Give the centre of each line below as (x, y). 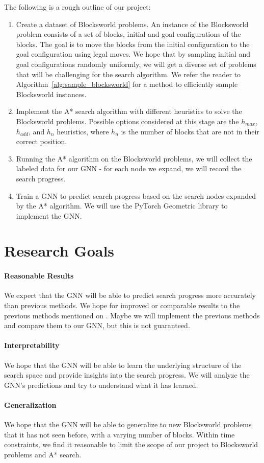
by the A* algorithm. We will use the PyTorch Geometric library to (122, 206)
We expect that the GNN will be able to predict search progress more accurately (130, 295)
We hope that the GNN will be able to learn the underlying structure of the (123, 365)
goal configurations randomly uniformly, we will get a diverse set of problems (136, 64)
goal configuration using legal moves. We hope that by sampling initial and (133, 54)
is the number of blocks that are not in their (190, 131)
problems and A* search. (43, 454)
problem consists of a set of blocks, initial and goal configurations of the (128, 34)
